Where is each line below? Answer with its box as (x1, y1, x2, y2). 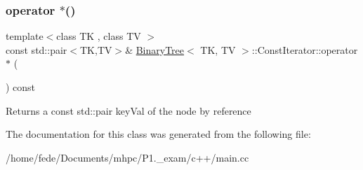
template (6, 29, 44, 43)
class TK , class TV (56, 29, 141, 43)
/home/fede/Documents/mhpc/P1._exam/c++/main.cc (6, 150, 249, 164)
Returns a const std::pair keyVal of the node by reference (6, 103, 251, 118)
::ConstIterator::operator (251, 42, 358, 57)
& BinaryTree (125, 42, 185, 57)
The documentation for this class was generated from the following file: (6, 127, 311, 141)
